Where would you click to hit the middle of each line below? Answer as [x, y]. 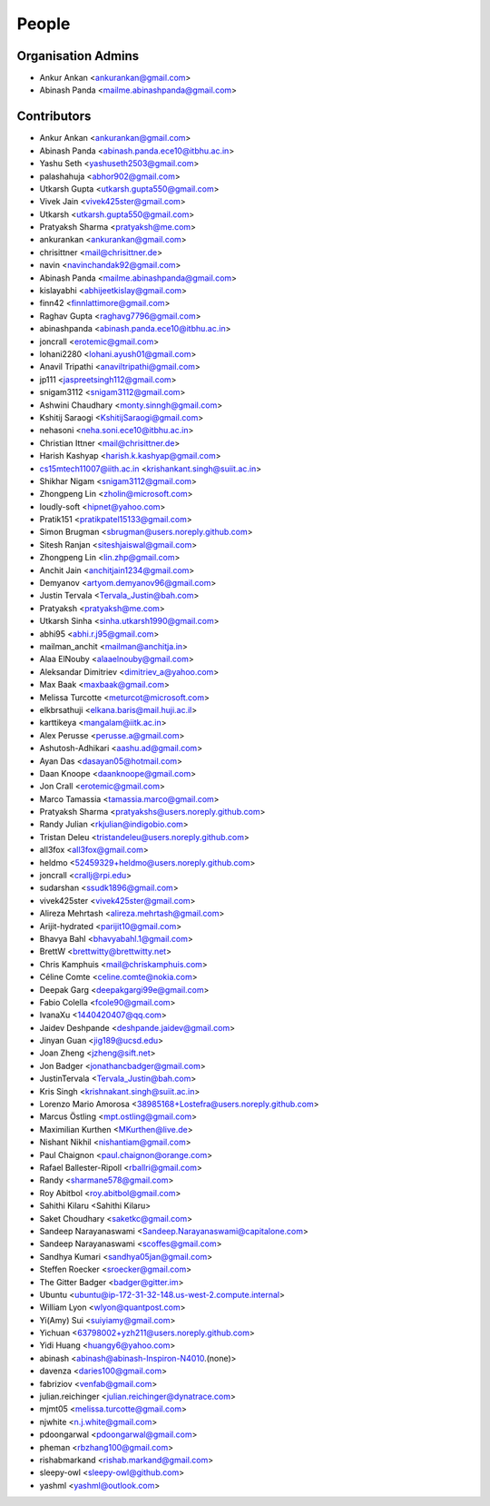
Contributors [54, 117]
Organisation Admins [78, 56]
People [44, 24]
